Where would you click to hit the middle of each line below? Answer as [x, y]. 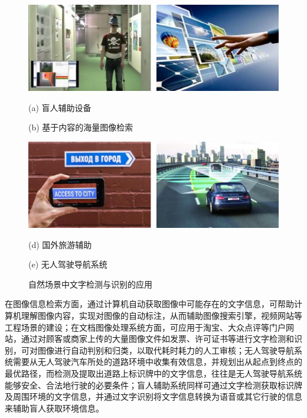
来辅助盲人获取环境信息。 [54, 408]
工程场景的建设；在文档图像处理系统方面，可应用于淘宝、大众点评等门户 [145, 327]
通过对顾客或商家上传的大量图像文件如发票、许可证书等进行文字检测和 [157, 339]
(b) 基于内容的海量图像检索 [81, 127]
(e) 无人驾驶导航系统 [68, 264]
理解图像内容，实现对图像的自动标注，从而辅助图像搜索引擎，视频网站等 [161, 316]
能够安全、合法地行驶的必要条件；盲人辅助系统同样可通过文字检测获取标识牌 [153, 385]
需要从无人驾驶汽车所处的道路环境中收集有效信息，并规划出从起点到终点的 [157, 362]
